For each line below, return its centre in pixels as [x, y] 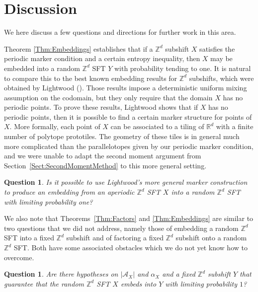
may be [221, 58]
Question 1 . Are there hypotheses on [61, 274]
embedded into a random [42, 68]
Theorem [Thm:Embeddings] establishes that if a [79, 48]
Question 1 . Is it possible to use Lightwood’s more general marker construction [126, 182]
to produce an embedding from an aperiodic [69, 192]
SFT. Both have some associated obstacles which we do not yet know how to [130, 247]
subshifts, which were [221, 78]
